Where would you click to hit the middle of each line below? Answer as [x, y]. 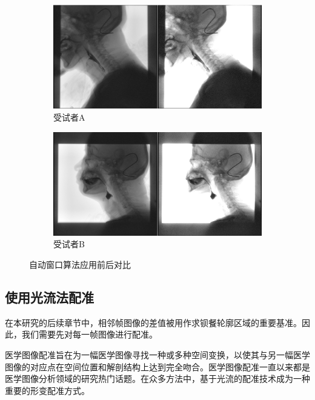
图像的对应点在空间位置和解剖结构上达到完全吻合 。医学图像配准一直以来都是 [157, 366]
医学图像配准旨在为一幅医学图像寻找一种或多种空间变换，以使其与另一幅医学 [157, 354]
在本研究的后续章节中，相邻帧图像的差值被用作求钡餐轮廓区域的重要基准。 [153, 322]
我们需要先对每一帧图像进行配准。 [89, 334]
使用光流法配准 [49, 297]
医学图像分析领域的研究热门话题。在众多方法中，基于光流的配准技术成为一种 [157, 378]
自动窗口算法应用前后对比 [80, 264]
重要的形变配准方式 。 [47, 390]
